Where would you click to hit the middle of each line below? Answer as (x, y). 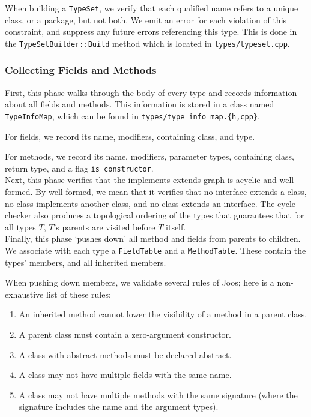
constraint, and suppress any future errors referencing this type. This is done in (151, 31)
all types (20, 226)
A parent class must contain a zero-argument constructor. (125, 334)
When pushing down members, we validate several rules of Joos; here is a (140, 282)
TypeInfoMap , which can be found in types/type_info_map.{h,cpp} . (132, 115)
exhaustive (24, 294)
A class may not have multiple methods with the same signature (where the (158, 394)
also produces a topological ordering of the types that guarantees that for (169, 215)
